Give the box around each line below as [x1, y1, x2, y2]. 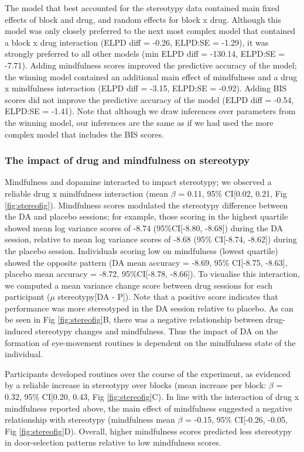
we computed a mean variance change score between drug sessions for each [5, 279, 273, 291]
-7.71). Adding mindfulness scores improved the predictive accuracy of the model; [5, 59, 297, 71]
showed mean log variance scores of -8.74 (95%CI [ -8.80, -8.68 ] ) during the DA [5, 221, 283, 234]
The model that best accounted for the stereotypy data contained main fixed [5, 2, 280, 13]
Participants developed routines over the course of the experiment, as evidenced [5, 367, 291, 379]
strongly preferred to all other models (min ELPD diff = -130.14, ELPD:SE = [5, 47, 285, 60]
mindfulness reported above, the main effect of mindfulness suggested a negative [5, 402, 292, 414]
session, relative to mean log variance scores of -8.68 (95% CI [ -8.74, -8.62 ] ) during [5, 233, 297, 245]
